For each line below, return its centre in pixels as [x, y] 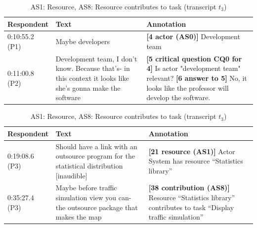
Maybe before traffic [86, 188]
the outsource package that [97, 207]
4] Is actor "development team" [193, 68]
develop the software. [178, 97]
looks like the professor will [188, 87]
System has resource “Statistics [196, 161]
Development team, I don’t [96, 58]
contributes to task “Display [191, 207]
